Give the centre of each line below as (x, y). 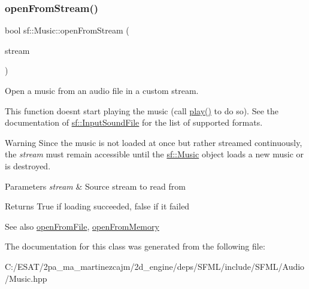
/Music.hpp (26, 278)
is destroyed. (28, 165)
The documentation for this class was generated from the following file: (135, 246)
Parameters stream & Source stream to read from (95, 186)
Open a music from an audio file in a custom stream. (102, 90)
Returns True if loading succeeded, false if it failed (97, 206)
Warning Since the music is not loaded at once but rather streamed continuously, (154, 142)
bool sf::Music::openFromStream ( (67, 30)
